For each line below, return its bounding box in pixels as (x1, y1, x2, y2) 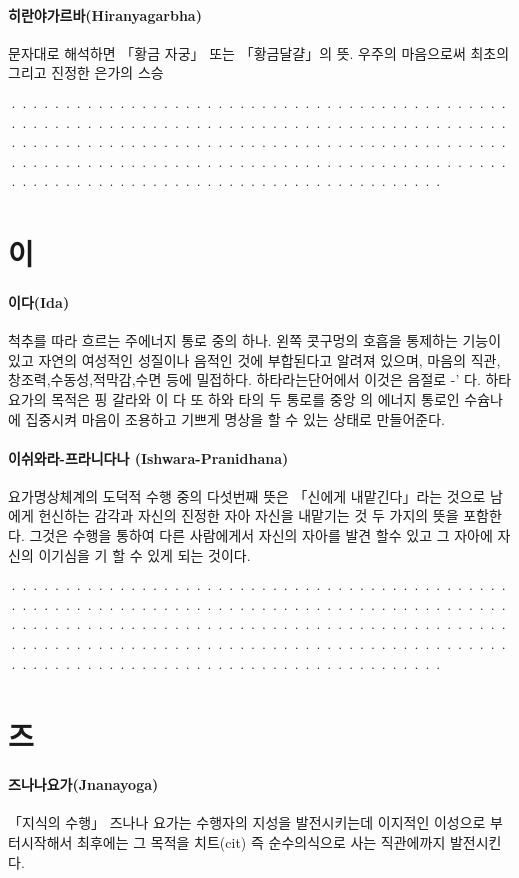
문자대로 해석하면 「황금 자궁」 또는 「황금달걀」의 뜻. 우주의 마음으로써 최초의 (8, 42, 510, 63)
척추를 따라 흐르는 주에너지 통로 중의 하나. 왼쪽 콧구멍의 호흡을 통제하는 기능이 (8, 330, 502, 351)
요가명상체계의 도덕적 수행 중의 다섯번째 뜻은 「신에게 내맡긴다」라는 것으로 (8, 485, 486, 506)
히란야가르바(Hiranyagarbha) (8, 4, 202, 25)
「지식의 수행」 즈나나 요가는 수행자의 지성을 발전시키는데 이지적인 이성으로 (8, 812, 486, 833)
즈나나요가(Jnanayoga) (8, 774, 159, 795)
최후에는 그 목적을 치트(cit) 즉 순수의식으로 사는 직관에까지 (77, 832, 446, 852)
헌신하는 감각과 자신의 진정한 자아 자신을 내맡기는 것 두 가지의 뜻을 (38, 505, 459, 526)
